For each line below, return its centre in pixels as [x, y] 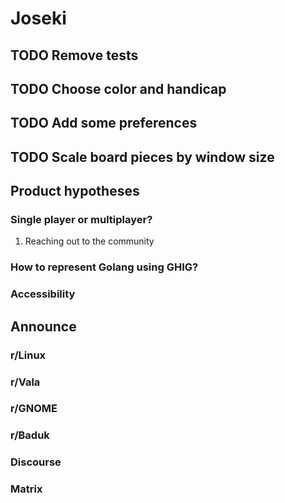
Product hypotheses [75, 191]
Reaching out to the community [89, 241]
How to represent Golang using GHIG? [104, 267]
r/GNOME [34, 409]
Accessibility [43, 294]
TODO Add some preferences [104, 123]
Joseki [38, 18]
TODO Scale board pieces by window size [142, 157]
